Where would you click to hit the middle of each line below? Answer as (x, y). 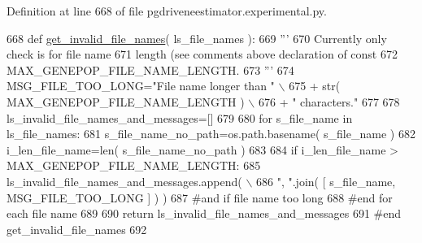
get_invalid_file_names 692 (77, 229)
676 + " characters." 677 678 (329, 101)
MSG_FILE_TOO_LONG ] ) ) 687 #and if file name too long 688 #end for (200, 197)
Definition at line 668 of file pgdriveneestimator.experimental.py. (167, 11)
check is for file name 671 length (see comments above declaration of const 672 (202, 54)
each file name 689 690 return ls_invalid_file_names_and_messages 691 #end (204, 213)
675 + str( (315, 86)
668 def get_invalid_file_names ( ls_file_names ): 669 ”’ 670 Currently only (197, 38)
